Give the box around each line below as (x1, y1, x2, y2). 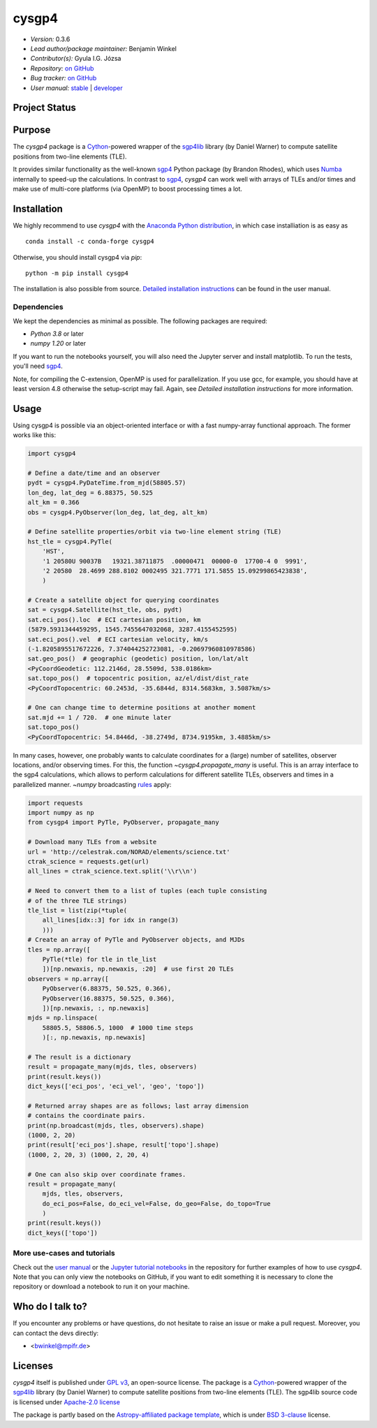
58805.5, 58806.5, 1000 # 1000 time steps (42, 1024, 193, 1031)
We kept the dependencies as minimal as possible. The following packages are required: (13, 316, 268, 325)
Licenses (13, 1360, 54, 1371)
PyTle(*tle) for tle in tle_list (42, 955, 157, 963)
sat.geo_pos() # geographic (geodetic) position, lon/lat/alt (27, 655, 249, 663)
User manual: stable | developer (30, 84, 124, 92)
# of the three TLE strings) (27, 897, 128, 904)
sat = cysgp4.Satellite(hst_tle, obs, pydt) (27, 606, 183, 614)
